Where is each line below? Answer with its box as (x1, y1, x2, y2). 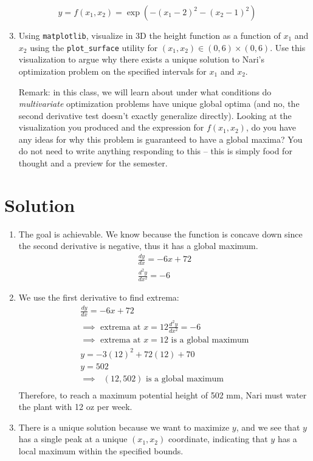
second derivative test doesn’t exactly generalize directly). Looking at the (18, 109, 292, 121)
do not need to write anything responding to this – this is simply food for (18, 145, 292, 157)
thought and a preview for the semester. (18, 157, 168, 169)
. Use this (270, 41, 306, 53)
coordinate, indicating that (168, 432, 268, 445)
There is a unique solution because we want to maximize (18, 420, 230, 433)
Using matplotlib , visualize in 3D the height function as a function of (18, 29, 281, 41)
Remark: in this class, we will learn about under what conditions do (18, 85, 272, 98)
